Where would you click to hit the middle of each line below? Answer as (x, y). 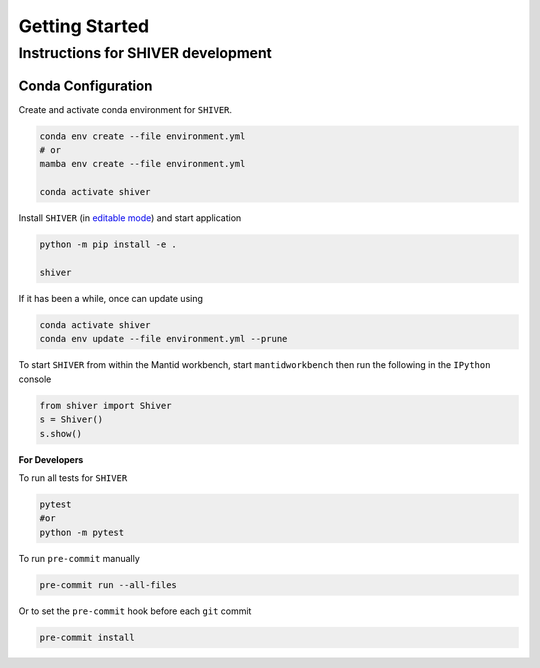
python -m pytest (82, 532)
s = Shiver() (71, 419)
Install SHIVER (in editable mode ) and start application (130, 218)
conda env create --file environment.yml (142, 136)
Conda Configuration (85, 85)
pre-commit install (87, 637)
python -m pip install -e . (108, 244)
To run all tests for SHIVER (73, 477)
